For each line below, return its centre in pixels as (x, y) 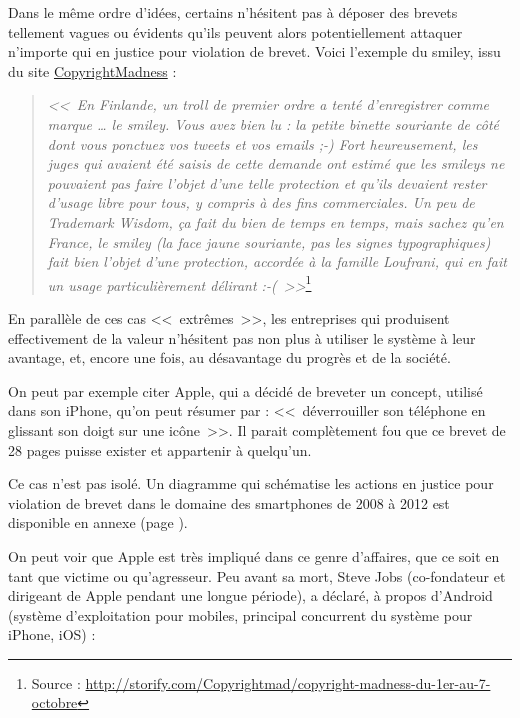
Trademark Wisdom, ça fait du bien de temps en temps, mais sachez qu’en (275, 221)
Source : (56, 682)
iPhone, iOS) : (52, 634)
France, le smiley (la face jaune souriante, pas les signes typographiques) (269, 241)
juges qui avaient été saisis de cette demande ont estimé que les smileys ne (276, 163)
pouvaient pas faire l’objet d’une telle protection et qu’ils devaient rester (267, 182)
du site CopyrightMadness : (92, 70)
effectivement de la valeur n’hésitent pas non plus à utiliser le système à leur (242, 337)
